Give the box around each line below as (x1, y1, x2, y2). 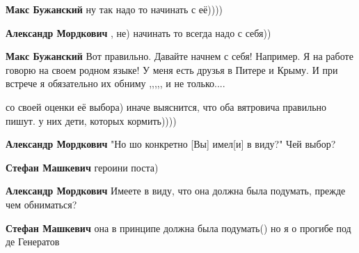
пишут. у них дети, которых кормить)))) (6, 113, 177, 128)
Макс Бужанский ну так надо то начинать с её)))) (6, 2, 223, 16)
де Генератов (6, 234, 60, 249)
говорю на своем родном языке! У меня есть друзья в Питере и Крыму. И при (6, 62, 338, 77)
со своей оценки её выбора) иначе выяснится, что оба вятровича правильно (6, 99, 327, 114)
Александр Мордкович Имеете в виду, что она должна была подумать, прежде (6, 183, 346, 198)
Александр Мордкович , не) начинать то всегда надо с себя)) (6, 25, 271, 40)
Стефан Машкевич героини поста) (6, 160, 159, 174)
